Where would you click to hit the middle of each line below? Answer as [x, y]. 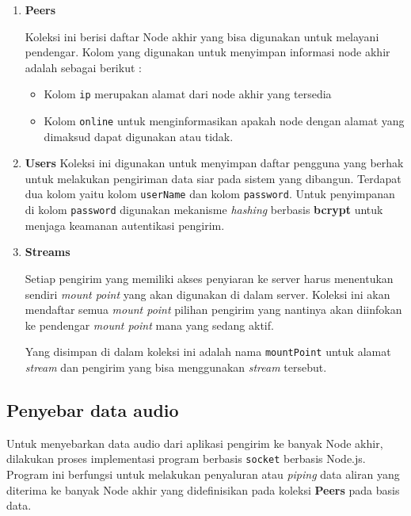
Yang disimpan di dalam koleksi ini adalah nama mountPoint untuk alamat [208, 352]
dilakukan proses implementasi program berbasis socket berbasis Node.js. [186, 459]
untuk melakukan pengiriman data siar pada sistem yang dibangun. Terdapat [213, 178]
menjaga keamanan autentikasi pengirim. [125, 225]
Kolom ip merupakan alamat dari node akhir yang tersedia [188, 94]
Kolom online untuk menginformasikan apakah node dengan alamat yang [224, 121]
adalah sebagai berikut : [83, 67]
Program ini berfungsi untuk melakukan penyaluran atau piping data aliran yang [203, 474]
